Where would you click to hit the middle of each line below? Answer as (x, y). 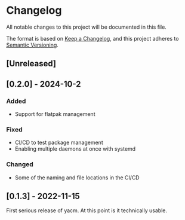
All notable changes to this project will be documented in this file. (87, 27)
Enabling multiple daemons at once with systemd (75, 149)
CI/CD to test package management (59, 143)
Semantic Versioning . (32, 45)
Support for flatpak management (55, 114)
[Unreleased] (31, 64)
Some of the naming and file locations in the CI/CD (77, 178)
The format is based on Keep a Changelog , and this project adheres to (92, 38)
